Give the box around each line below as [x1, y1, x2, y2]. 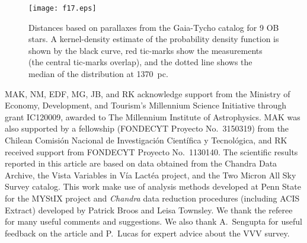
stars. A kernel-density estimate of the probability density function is [28, 33, 279, 45]
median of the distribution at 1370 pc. [28, 68, 168, 80]
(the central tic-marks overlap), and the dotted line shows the [28, 56, 252, 68]
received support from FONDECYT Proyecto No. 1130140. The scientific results [5, 145, 298, 158]
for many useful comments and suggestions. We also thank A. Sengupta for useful [5, 215, 302, 228]
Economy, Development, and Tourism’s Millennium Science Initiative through [5, 99, 287, 111]
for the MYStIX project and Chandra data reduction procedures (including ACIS [5, 191, 300, 204]
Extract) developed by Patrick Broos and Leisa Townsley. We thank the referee [5, 203, 293, 216]
